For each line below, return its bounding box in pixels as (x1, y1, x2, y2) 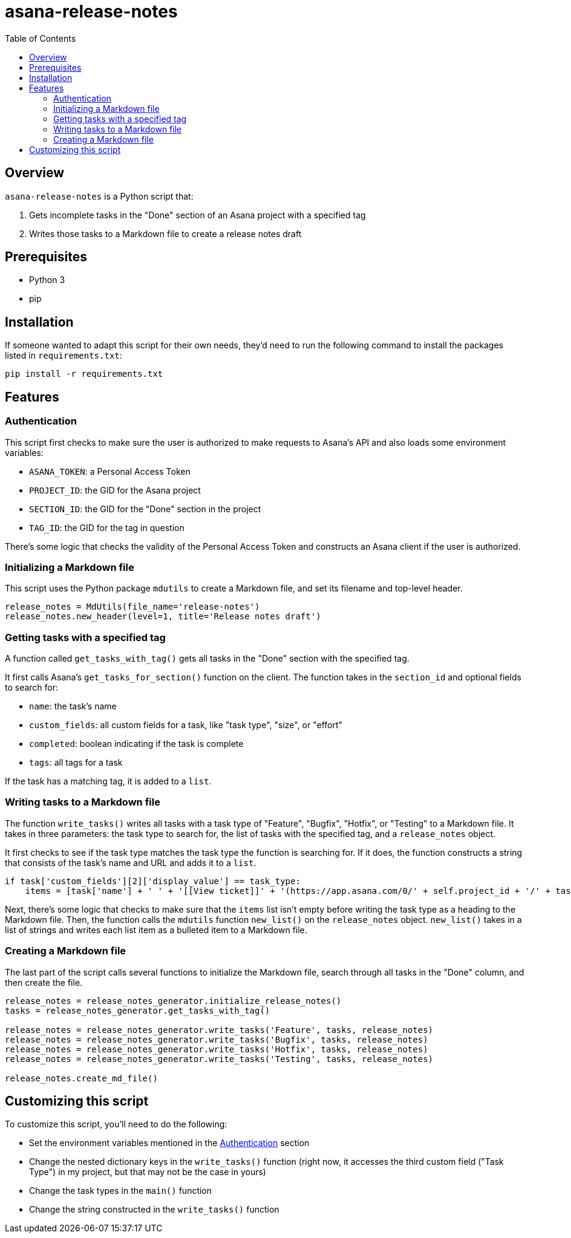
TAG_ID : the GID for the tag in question (29, 522, 184, 533)
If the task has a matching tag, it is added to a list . (5, 776, 212, 786)
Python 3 (29, 275, 65, 285)
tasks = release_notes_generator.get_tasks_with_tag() (5, 1005, 270, 1015)
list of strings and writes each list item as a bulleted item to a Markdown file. (5, 924, 307, 935)
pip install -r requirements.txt (5, 369, 163, 379)
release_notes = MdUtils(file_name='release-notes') (5, 602, 260, 612)
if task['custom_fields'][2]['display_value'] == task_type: (5, 876, 301, 886)
